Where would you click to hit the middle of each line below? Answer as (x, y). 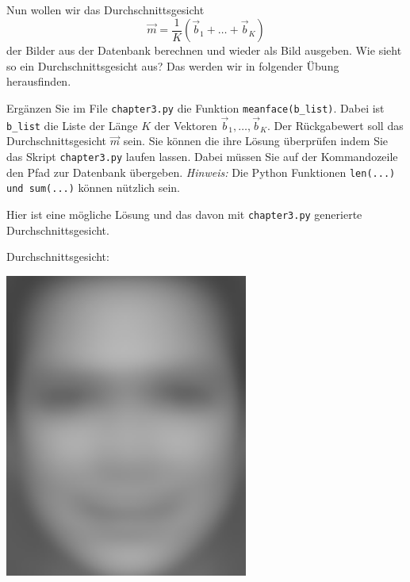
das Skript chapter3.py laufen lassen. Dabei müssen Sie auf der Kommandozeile (202, 156)
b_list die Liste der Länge (72, 125)
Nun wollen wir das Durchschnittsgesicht (105, 10)
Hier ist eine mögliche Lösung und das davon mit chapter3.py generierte (184, 214)
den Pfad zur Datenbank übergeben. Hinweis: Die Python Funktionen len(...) (201, 172)
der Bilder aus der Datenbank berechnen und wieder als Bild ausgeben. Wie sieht (204, 50)
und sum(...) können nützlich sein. (93, 188)
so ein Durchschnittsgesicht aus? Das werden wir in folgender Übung (173, 65)
